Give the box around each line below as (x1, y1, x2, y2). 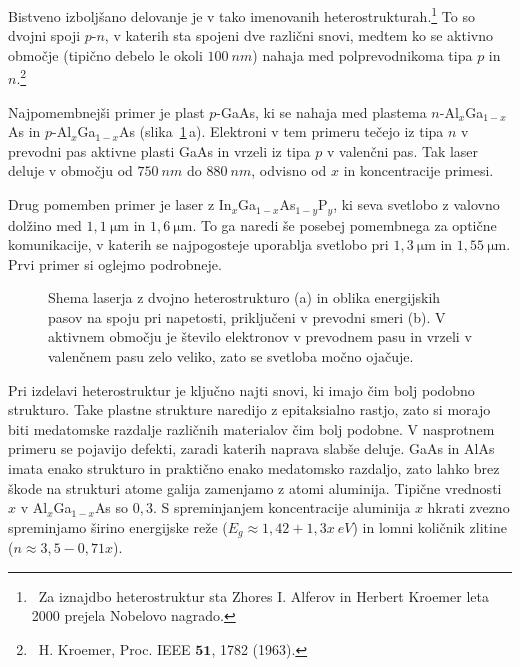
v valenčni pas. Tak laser (326, 140, 479, 161)
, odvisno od (251, 160, 327, 181)
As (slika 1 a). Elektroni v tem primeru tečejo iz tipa (118, 121, 444, 142)
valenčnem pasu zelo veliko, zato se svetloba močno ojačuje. (48, 346, 414, 367)
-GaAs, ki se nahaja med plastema (216, 101, 427, 122)
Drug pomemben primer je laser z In (8, 194, 232, 215)
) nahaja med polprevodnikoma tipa (252, 44, 473, 65)
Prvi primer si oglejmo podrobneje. (8, 253, 222, 274)
